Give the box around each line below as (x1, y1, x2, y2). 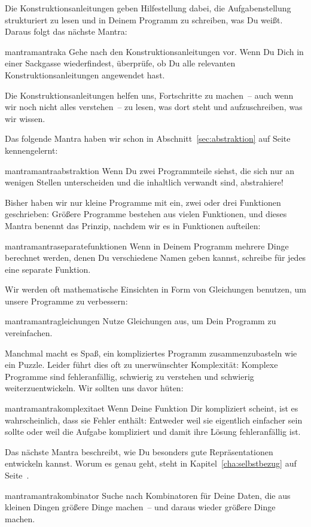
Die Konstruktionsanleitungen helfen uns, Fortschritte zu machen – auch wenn (5, 89, 294, 101)
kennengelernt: (5, 144, 58, 156)
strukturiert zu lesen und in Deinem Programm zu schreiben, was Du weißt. (5, 13, 283, 26)
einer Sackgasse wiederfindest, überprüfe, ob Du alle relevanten (5, 57, 236, 69)
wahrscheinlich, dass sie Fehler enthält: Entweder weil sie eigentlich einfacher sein (5, 413, 303, 426)
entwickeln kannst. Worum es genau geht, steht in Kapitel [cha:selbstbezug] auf (5, 457, 297, 470)
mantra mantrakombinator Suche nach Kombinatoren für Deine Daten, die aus (5, 489, 291, 501)
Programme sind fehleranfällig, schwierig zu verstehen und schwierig (5, 370, 254, 382)
